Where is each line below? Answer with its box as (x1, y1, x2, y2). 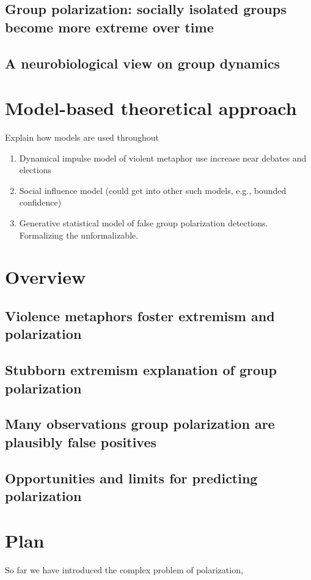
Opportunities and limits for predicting (5, 468, 258, 487)
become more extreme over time (5, 17, 214, 36)
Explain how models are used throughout (5, 131, 159, 144)
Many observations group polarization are (5, 414, 275, 433)
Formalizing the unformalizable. (19, 228, 139, 241)
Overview (5, 264, 86, 289)
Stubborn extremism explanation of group (5, 360, 277, 379)
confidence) (19, 196, 62, 209)
